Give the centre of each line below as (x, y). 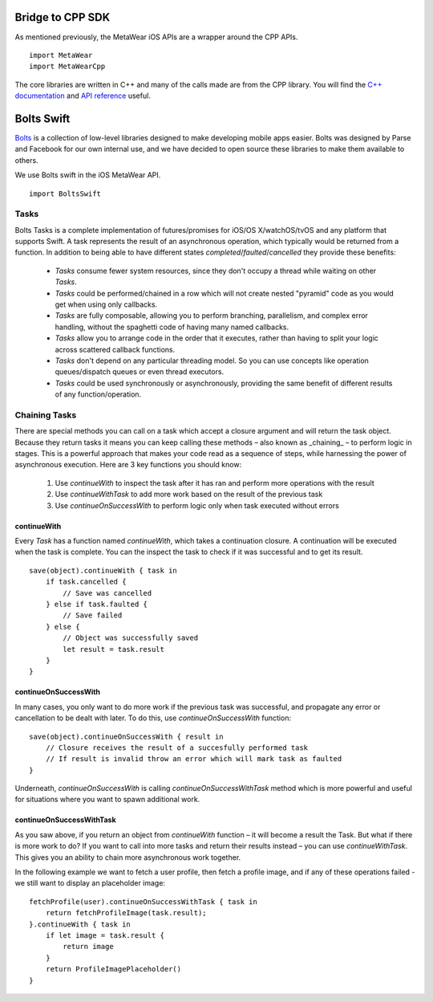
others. (27, 160)
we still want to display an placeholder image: (90, 883)
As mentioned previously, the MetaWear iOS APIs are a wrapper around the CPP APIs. (156, 37)
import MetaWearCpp (67, 67)
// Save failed (93, 615)
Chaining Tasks (46, 415)
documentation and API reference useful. (83, 96)
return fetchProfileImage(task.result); (126, 913)
